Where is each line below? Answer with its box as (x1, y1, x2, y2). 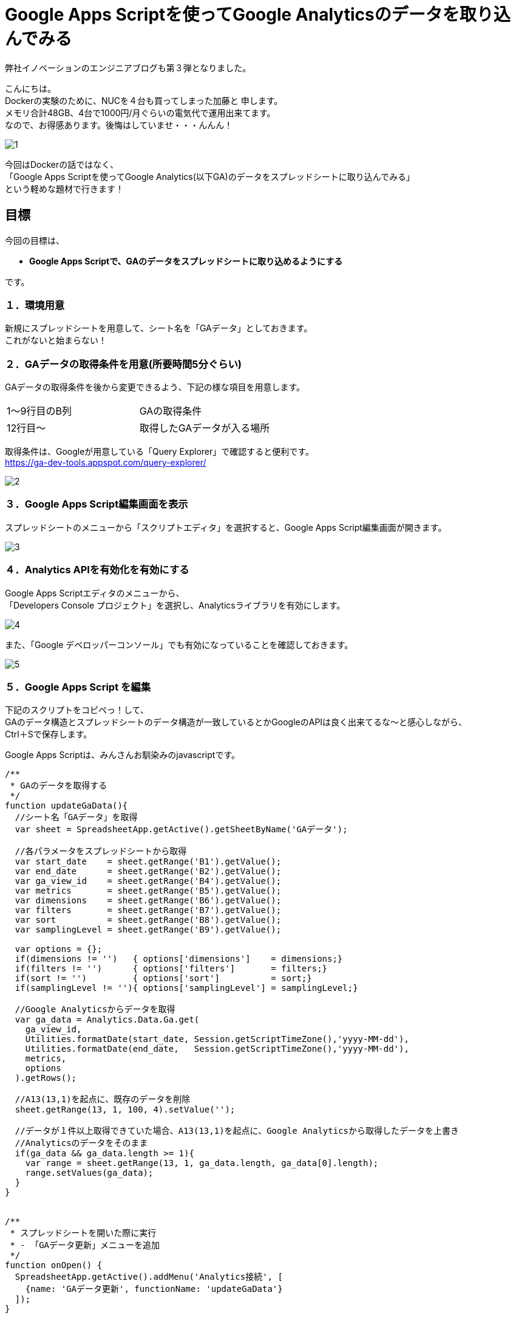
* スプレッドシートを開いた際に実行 (10, 1228, 157, 1238)
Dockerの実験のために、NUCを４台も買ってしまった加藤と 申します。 (5, 95, 283, 106)
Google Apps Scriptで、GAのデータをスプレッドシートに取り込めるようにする (29, 255, 343, 266)
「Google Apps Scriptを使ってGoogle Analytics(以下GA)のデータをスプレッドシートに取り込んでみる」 (5, 171, 415, 182)
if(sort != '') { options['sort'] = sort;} (15, 973, 312, 984)
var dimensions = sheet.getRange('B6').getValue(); (15, 895, 282, 906)
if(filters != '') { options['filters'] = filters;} (15, 964, 328, 974)
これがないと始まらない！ (5, 335, 107, 346)
